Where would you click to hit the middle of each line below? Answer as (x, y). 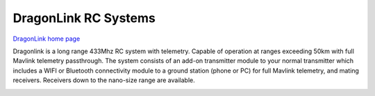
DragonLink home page (47, 39)
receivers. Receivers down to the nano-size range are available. (104, 80)
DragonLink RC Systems (84, 18)
